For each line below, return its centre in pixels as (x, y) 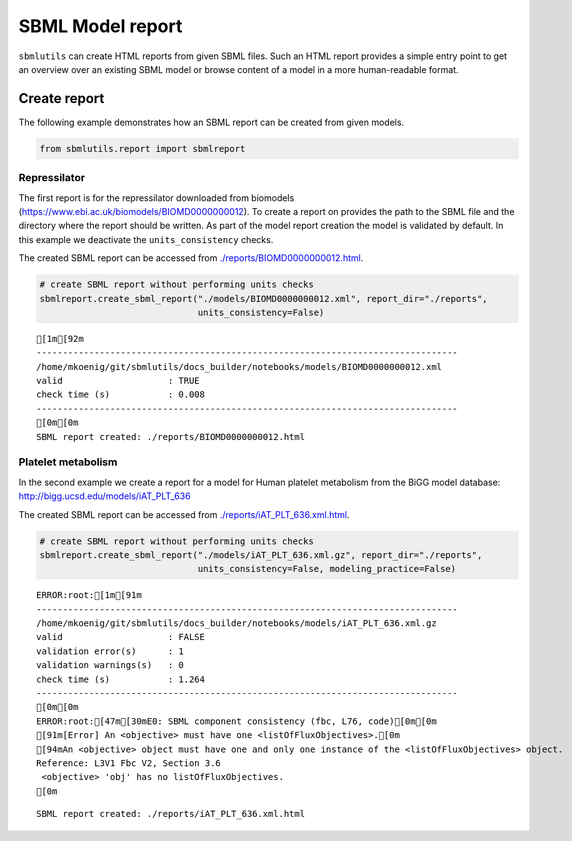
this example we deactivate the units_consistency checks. (146, 239)
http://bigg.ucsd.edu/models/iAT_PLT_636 (104, 496)
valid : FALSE (120, 637)
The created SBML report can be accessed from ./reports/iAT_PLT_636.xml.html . (184, 514)
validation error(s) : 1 (110, 651)
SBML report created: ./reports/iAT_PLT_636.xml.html (170, 814)
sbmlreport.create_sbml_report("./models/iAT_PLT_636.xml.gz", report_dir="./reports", (261, 554)
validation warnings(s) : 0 (110, 665)
